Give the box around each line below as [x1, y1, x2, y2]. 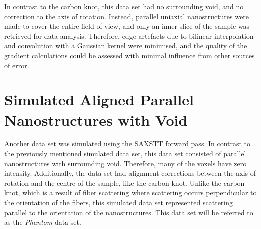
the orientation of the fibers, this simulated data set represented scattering [4, 197, 233, 208]
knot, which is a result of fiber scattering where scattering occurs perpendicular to [4, 187, 257, 198]
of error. [4, 60, 29, 70]
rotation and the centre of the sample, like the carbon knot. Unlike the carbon [4, 177, 245, 188]
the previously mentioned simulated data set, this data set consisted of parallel [4, 148, 246, 159]
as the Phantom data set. [4, 217, 81, 227]
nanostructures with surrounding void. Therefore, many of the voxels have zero [4, 158, 247, 168]
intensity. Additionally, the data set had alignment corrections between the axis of [4, 168, 256, 178]
